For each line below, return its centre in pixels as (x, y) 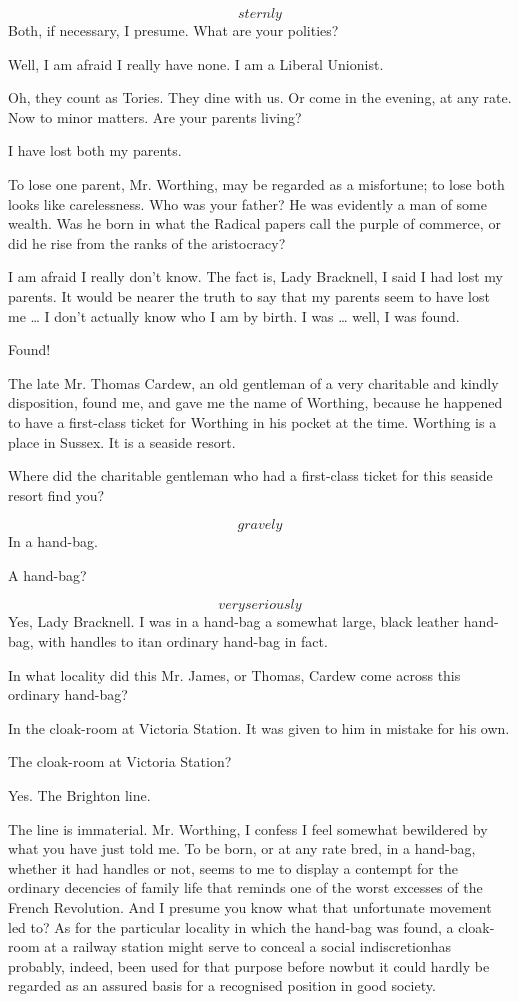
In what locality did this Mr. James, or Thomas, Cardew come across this (234, 674)
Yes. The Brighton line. (79, 795)
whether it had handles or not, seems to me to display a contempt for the (233, 867)
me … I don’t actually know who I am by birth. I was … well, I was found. (234, 315)
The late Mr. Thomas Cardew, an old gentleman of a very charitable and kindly (253, 382)
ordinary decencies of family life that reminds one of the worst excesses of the (245, 887)
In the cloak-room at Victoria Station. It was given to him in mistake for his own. (259, 727)
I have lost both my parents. (95, 150)
